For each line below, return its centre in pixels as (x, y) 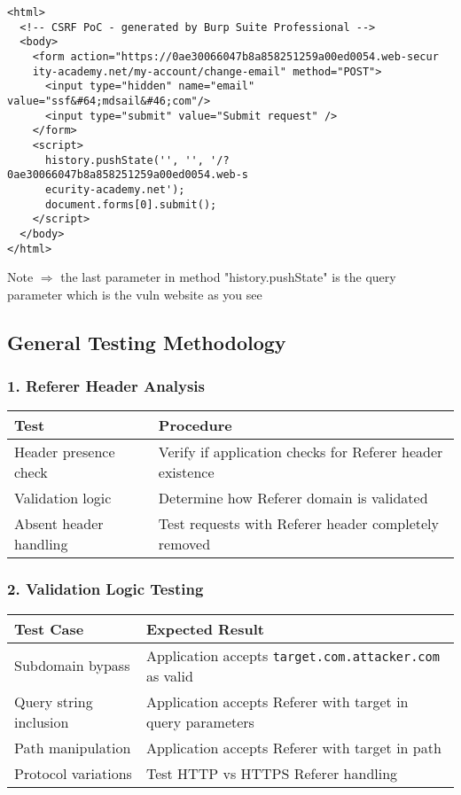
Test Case (49, 628)
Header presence (65, 452)
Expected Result (205, 628)
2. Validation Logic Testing (105, 589)
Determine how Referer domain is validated (293, 498)
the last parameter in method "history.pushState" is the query (228, 277)
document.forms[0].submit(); (131, 204)
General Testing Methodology (147, 342)
